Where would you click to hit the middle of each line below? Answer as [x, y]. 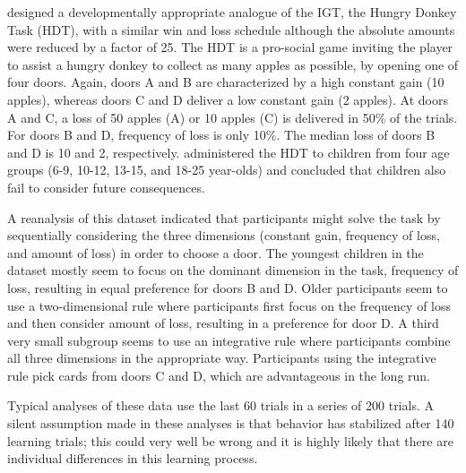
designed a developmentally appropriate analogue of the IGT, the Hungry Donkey [232, 12]
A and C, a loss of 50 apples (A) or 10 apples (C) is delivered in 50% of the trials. [233, 117]
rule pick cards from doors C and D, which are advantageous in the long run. [219, 375]
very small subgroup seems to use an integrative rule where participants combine [229, 340]
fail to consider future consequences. [106, 187]
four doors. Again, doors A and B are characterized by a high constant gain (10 [226, 82]
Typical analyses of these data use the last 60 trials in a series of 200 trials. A [220, 405]
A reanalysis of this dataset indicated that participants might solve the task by [224, 217]
